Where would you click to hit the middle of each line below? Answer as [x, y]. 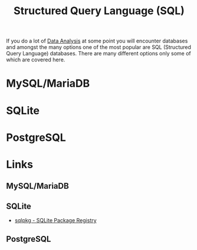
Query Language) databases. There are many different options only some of [98, 54]
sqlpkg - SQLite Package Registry [55, 221]
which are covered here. [36, 60]
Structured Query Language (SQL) [99, 11]
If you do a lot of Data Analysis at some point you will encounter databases [97, 41]
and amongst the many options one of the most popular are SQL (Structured [99, 47]
